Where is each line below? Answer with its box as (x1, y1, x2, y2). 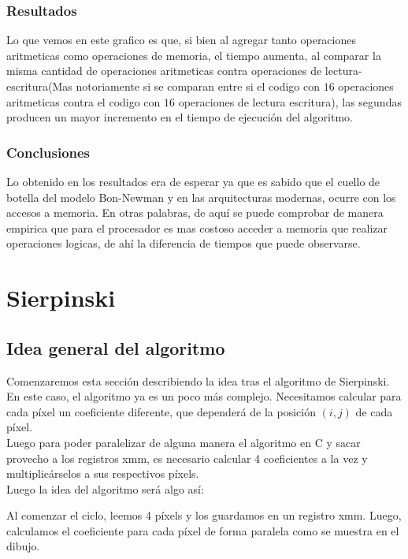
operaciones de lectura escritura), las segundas (178, 93, 402, 110)
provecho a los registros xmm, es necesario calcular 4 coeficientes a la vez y (6, 449, 368, 466)
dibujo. (6, 538, 40, 554)
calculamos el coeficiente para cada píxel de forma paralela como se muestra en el (6, 522, 399, 539)
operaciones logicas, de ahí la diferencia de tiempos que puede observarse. (6, 235, 361, 252)
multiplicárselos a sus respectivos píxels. (6, 465, 199, 482)
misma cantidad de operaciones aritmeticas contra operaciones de (6, 62, 322, 79)
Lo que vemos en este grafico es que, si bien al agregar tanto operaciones (6, 32, 356, 48)
